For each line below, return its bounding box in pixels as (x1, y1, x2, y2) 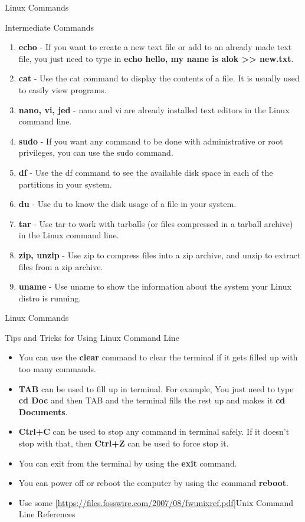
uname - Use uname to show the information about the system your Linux (18, 280, 291, 293)
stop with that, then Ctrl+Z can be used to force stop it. (18, 437, 229, 449)
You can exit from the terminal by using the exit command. (18, 457, 237, 469)
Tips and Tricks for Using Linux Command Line (5, 331, 179, 343)
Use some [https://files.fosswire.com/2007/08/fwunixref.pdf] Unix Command (18, 496, 294, 508)
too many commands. (18, 363, 96, 375)
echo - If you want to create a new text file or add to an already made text (18, 41, 292, 53)
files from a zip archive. (18, 260, 103, 273)
